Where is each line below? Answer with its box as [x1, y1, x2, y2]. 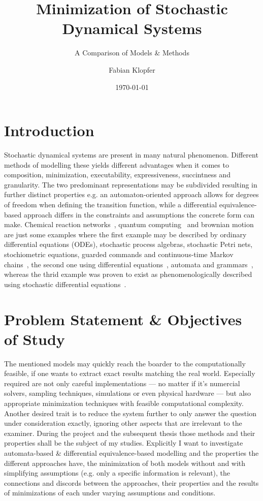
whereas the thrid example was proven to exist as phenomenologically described [4, 269, 252, 279]
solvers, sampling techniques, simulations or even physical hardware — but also [4, 388, 251, 398]
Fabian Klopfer [109, 64, 155, 75]
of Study [4, 328, 65, 349]
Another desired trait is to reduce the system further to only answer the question [4, 408, 256, 418]
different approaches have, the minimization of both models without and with [4, 457, 246, 468]
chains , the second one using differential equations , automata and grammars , [4, 259, 253, 269]
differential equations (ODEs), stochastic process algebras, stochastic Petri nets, [4, 239, 253, 249]
